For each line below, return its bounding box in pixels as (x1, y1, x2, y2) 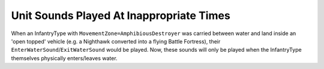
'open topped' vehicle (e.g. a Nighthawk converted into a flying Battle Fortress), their (11, 37, 221, 45)
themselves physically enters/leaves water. (11, 54, 118, 62)
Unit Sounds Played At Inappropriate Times (11, 9, 230, 22)
